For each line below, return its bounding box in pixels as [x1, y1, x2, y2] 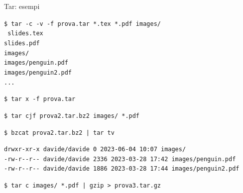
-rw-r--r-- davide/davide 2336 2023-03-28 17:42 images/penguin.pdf [4, 155, 236, 163]
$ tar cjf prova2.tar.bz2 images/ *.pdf [4, 112, 140, 119]
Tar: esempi [4, 1, 40, 11]
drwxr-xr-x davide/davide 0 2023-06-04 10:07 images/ [4, 146, 186, 153]
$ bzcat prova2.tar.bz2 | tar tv [4, 129, 115, 136]
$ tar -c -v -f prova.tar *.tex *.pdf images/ [4, 20, 161, 27]
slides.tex [7, 30, 43, 37]
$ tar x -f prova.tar [4, 96, 76, 103]
